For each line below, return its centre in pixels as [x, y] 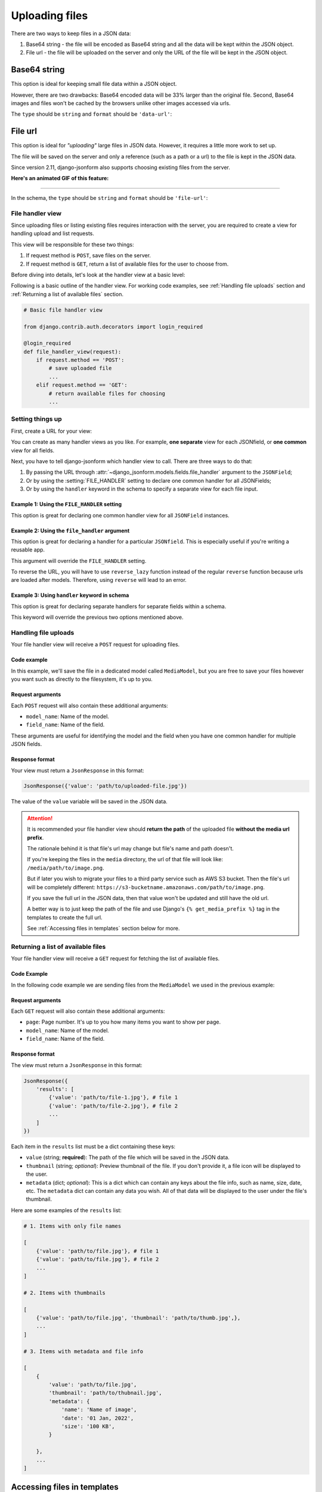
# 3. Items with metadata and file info [83, 1351]
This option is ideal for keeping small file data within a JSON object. [94, 84]
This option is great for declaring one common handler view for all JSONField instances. [120, 515]
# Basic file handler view [63, 310]
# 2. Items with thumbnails [64, 1293]
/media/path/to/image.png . [66, 868]
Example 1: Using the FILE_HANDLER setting [66, 504]
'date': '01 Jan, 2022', [97, 1418]
